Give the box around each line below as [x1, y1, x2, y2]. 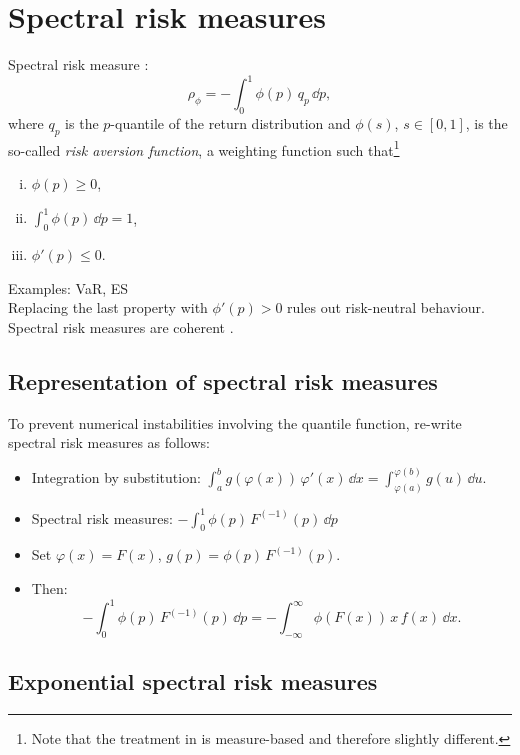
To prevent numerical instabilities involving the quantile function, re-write [8, 412, 462, 433]
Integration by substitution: [31, 467, 201, 488]
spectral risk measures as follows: [8, 432, 210, 453]
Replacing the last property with [8, 297, 208, 318]
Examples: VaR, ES [8, 277, 129, 298]
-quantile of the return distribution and [110, 113, 351, 134]
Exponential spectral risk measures [8, 666, 378, 697]
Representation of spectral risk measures [8, 365, 438, 396]
